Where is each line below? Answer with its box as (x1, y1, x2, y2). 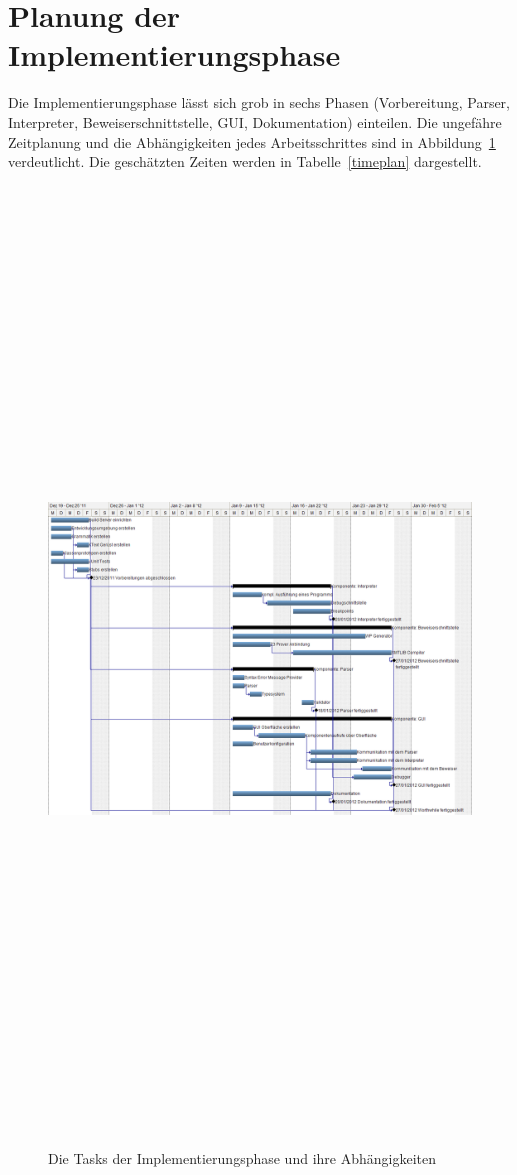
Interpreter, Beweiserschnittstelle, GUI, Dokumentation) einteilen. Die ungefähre (8, 111, 502, 132)
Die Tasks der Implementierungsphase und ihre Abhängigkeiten (48, 1148, 436, 1169)
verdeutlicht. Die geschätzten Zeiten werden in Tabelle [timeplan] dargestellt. (8, 151, 482, 172)
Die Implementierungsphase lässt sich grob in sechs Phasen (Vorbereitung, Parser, (8, 92, 510, 113)
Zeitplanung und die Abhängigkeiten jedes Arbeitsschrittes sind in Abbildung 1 (8, 131, 496, 152)
